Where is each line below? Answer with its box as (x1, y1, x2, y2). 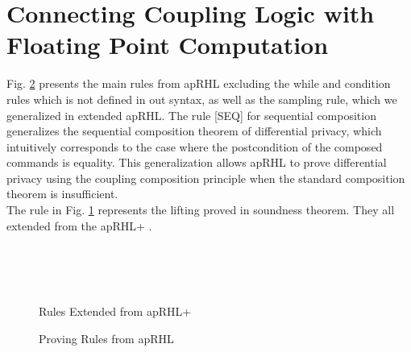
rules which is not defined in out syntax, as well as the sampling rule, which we (6, 90, 397, 107)
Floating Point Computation (6, 28, 329, 61)
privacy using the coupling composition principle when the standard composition (6, 169, 405, 186)
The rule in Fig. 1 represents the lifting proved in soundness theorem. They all (6, 201, 395, 218)
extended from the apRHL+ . (6, 217, 152, 234)
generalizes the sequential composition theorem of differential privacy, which (6, 122, 382, 139)
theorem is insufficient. (6, 185, 118, 202)
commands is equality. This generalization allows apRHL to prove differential (6, 154, 387, 171)
